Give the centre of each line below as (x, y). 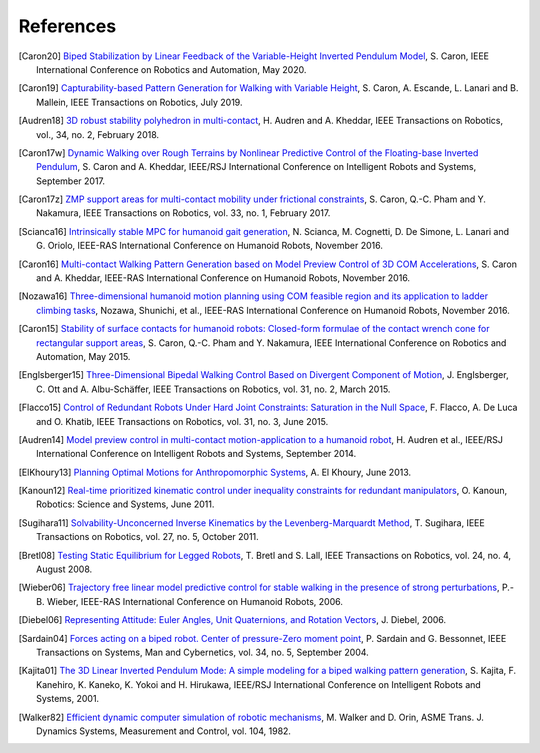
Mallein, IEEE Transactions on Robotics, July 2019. (139, 102)
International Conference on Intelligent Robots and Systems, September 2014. (196, 454)
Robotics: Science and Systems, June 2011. (125, 504)
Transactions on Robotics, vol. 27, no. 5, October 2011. (147, 537)
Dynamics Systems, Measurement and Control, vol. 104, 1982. (164, 731)
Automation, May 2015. (83, 356)
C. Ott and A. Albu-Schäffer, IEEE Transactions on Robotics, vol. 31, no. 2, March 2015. (213, 389)
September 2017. (70, 181)
